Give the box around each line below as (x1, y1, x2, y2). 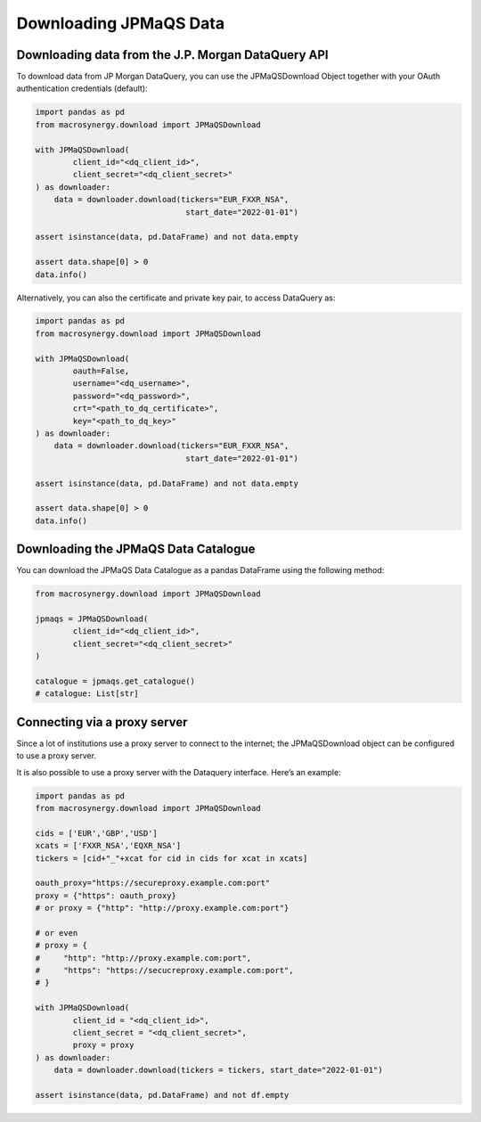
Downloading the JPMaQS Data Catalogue (16, 542, 256, 557)
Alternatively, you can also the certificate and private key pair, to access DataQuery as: (16, 292, 336, 303)
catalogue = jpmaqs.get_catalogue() (35, 676, 196, 686)
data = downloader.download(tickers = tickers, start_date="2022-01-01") (53, 1065, 383, 1076)
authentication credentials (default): (16, 83, 148, 94)
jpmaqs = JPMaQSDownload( (35, 614, 149, 624)
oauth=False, (72, 366, 130, 376)
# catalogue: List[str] (35, 689, 140, 699)
